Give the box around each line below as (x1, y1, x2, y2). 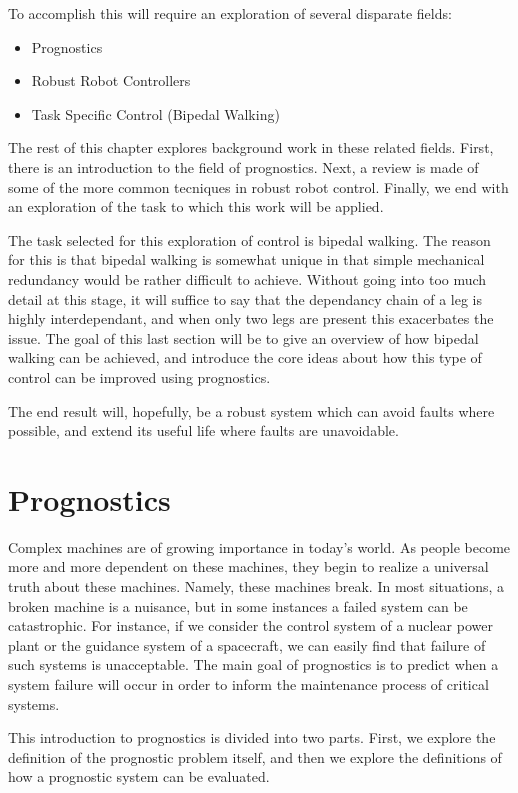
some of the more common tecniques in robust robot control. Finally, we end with (8, 176, 509, 197)
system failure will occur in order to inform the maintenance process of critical (8, 673, 489, 694)
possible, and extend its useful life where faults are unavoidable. (8, 420, 399, 441)
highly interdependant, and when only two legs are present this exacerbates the (8, 308, 494, 329)
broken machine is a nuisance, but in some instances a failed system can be (8, 595, 468, 616)
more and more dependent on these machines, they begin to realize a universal (8, 556, 489, 577)
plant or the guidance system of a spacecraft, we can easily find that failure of (8, 634, 486, 655)
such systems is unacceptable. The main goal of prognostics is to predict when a (8, 654, 499, 675)
